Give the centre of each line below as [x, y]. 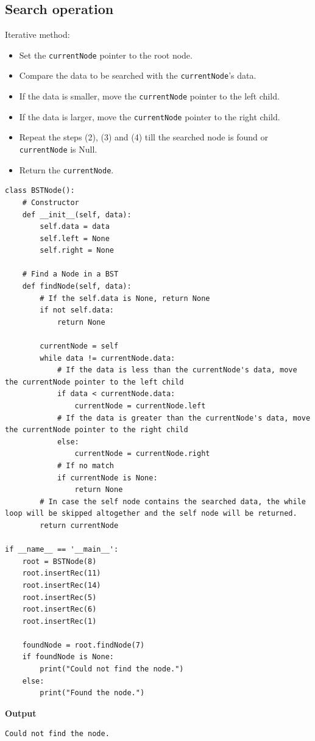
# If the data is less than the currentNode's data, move [177, 370]
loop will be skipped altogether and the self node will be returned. [151, 514]
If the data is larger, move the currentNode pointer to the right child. [150, 116]
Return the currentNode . [66, 169]
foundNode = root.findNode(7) [83, 645]
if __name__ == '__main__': [62, 550]
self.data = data [75, 227]
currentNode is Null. [58, 149]
